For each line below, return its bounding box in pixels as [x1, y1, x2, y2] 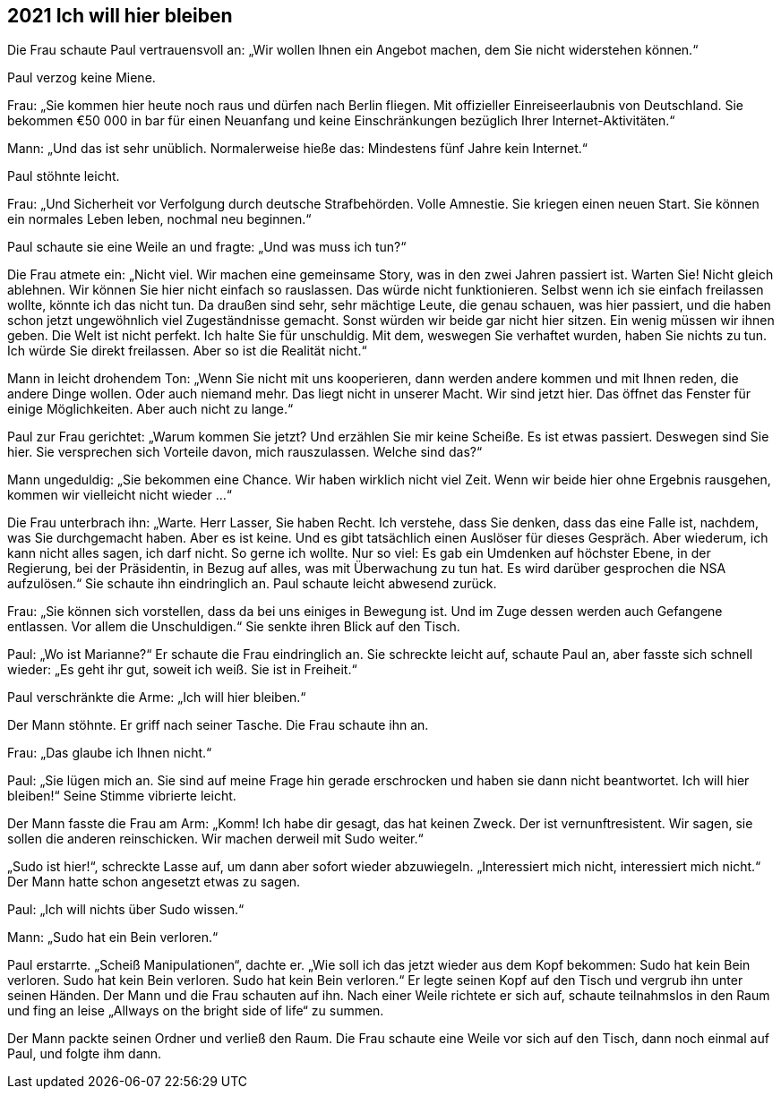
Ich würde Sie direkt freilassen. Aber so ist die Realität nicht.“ [7, 343, 367, 359]
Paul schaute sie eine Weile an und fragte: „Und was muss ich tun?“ [7, 239, 407, 255]
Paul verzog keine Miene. [7, 70, 156, 86]
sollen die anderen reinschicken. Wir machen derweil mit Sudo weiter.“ [7, 831, 424, 847]
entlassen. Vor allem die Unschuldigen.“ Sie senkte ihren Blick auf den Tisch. [7, 619, 460, 635]
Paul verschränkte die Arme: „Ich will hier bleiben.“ [7, 689, 306, 706]
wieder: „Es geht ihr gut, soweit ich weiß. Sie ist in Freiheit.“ [7, 662, 357, 678]
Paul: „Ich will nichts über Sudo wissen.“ [7, 902, 245, 918]
